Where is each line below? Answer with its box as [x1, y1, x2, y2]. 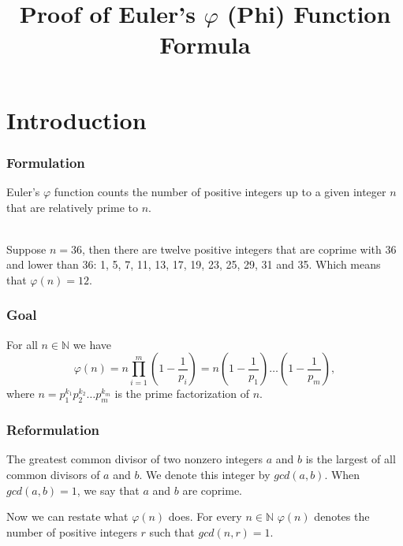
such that [149, 523, 195, 540]
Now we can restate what [6, 508, 129, 525]
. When [324, 466, 360, 482]
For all [6, 336, 38, 352]
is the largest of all [305, 451, 396, 467]
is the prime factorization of [114, 385, 250, 402]
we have [73, 336, 112, 352]
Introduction [6, 103, 147, 136]
